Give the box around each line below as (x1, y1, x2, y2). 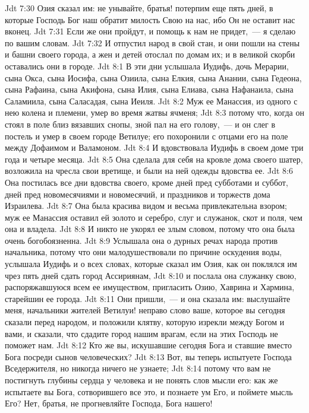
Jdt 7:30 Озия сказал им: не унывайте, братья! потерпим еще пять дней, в (5, 2, 273, 14)
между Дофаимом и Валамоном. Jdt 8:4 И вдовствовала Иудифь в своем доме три (5, 141, 304, 154)
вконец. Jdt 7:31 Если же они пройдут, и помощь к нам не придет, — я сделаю (5, 25, 296, 37)
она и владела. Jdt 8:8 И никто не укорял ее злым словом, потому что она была (5, 223, 295, 235)
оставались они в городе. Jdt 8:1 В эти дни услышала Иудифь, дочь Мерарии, (5, 59, 289, 72)
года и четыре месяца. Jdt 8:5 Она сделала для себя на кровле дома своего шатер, (5, 153, 303, 165)
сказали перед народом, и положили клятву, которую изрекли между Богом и (5, 316, 285, 328)
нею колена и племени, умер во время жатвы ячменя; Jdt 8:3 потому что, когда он (5, 106, 304, 119)
